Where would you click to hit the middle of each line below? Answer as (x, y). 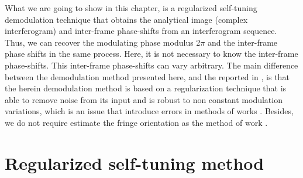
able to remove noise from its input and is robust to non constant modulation (144, 99)
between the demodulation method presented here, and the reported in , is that (147, 76)
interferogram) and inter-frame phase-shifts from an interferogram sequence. (141, 31)
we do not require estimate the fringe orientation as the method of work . (136, 122)
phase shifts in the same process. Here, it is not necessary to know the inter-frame (151, 54)
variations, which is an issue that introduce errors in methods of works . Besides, (149, 111)
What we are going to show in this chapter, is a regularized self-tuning (131, 8)
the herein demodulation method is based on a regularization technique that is (146, 88)
